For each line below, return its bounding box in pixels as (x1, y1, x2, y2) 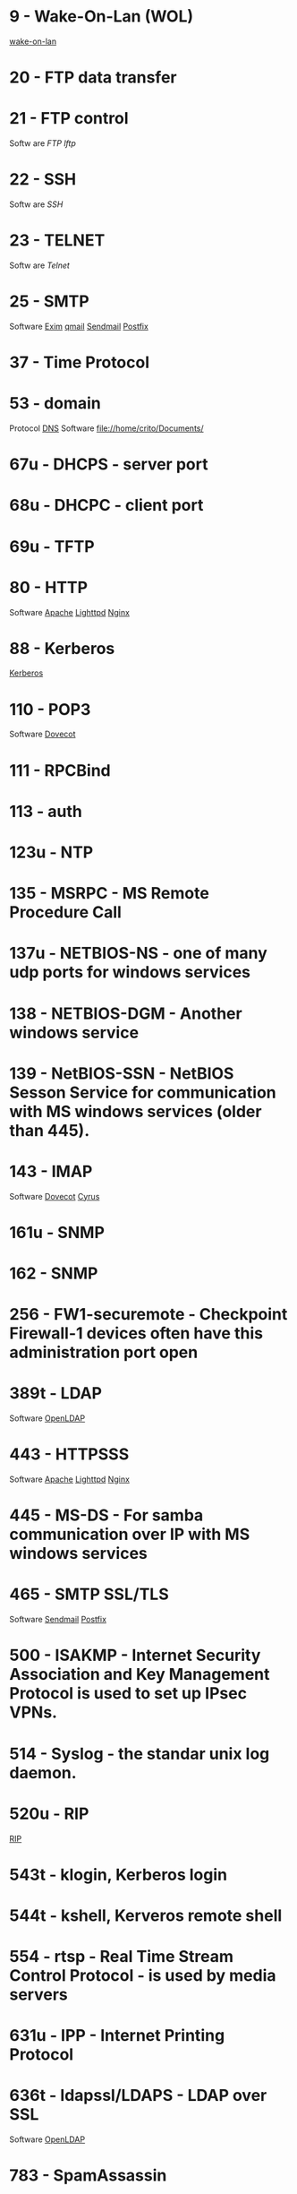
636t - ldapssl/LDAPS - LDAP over (9, 2086, 267, 2106)
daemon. (9, 1762, 78, 1783)
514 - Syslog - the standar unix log (9, 1743, 270, 1764)
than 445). (9, 1120, 90, 1140)
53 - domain (9, 393, 101, 414)
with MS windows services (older (9, 1101, 262, 1122)
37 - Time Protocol (9, 352, 150, 373)
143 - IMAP (9, 1161, 93, 1182)
